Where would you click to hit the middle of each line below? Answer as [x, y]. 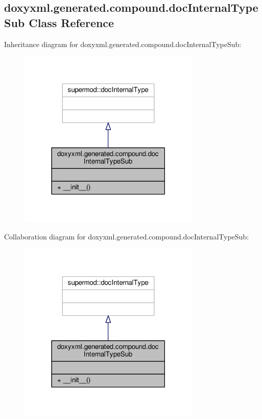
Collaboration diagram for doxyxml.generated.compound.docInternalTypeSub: [127, 236]
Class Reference [72, 22]
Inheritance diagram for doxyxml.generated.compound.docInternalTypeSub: [123, 44]
